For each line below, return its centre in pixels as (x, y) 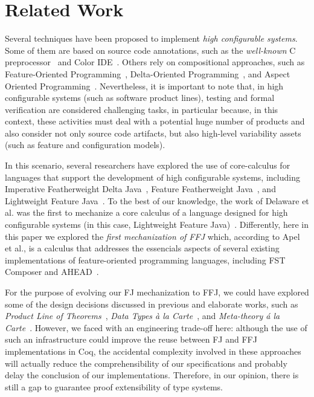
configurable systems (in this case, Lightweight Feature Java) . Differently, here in (157, 224)
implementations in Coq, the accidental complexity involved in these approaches (153, 351)
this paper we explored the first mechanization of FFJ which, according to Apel (152, 236)
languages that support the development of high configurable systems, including (152, 177)
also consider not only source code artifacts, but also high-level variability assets (153, 133)
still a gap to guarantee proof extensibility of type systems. (114, 386)
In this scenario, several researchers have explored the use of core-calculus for (148, 165)
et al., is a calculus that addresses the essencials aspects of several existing (142, 248)
